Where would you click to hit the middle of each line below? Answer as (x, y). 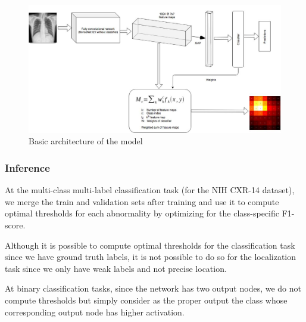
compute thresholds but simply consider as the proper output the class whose (146, 300)
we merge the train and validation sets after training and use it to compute (142, 201)
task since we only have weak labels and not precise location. (116, 268)
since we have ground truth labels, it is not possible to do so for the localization (151, 257)
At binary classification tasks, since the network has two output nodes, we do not (153, 288)
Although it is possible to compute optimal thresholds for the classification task (150, 245)
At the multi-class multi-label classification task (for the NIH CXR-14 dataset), (150, 190)
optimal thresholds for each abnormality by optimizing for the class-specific (142, 213)
